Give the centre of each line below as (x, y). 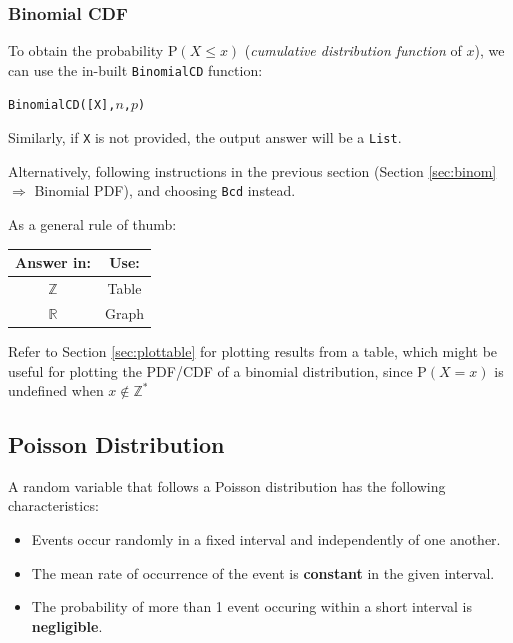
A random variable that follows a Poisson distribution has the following (227, 485)
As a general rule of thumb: (92, 224)
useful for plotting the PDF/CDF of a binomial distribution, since (210, 370)
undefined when (56, 390)
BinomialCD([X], (62, 105)
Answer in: (53, 262)
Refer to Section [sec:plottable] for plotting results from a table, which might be (253, 350)
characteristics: (53, 505)
